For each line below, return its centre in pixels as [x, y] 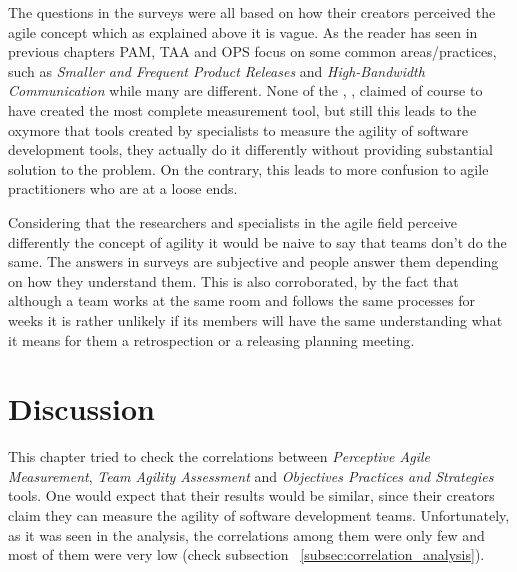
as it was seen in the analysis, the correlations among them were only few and [246, 534]
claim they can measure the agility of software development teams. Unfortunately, [259, 515]
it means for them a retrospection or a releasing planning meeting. [211, 339]
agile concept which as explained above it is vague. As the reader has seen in [243, 31]
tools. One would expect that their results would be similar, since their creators [251, 495]
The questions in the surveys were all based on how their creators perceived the [252, 12]
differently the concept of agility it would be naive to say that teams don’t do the [257, 241]
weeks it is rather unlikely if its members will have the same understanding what [255, 319]
